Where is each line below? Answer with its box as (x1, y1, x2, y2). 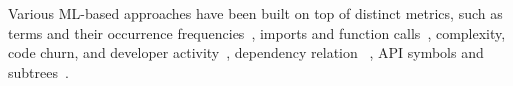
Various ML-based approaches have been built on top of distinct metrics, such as (8, 3, 503, 23)
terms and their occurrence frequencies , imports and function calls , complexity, (8, 22, 506, 43)
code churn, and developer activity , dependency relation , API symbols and (8, 42, 484, 63)
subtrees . (8, 61, 69, 82)
